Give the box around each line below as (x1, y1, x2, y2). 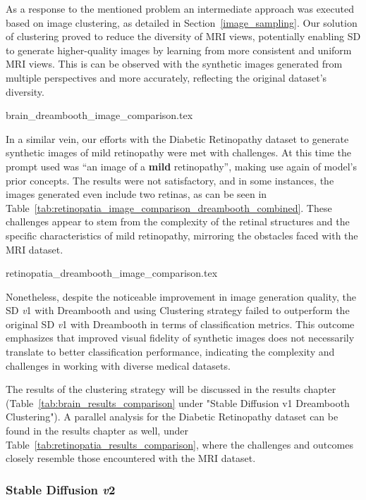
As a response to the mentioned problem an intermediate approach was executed (6, 1, 354, 15)
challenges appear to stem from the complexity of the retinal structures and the (6, 214, 350, 229)
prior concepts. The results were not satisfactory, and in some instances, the (6, 173, 334, 187)
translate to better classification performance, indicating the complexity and (6, 344, 335, 359)
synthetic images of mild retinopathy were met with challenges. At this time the (6, 145, 351, 160)
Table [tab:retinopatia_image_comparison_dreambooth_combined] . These (6, 200, 332, 215)
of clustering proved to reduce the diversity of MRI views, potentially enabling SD (6, 29, 361, 44)
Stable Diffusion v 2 (6, 480, 116, 498)
